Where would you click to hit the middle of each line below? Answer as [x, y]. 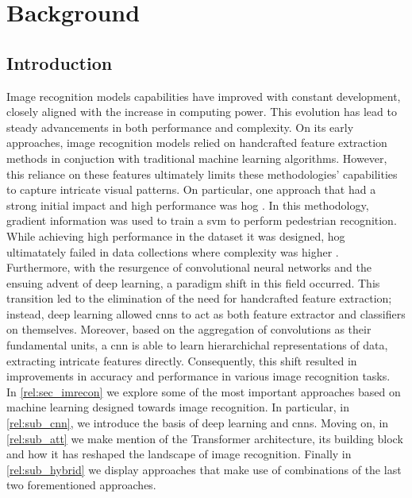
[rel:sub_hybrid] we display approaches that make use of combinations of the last [204, 469]
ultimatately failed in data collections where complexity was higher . [173, 251]
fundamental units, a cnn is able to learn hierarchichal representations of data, [197, 345]
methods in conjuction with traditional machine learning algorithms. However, [197, 158]
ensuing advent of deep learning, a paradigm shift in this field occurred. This [193, 282]
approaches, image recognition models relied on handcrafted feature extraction [197, 143]
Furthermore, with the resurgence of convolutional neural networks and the [189, 267]
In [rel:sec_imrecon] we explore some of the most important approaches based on [204, 391]
